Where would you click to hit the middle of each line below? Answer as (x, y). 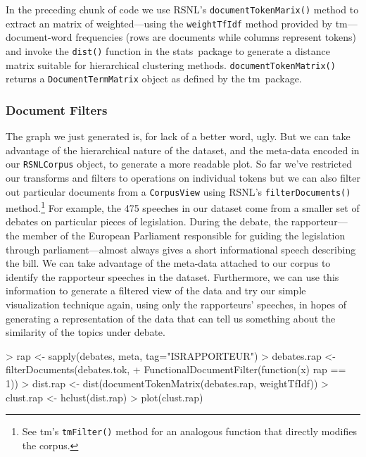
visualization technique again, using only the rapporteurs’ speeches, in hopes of (176, 304)
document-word (39, 37)
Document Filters (57, 109)
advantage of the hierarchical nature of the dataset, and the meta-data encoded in (183, 150)
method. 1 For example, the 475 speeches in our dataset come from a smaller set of (183, 207)
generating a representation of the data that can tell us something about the (171, 318)
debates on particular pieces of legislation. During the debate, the (147, 221)
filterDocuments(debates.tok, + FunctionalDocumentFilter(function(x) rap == (176, 369)
